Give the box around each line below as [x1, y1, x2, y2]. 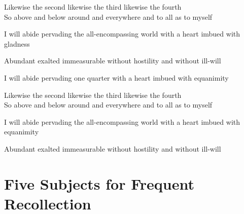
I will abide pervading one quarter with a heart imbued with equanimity [4, 72, 229, 83]
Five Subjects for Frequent [4, 173, 194, 194]
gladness [4, 38, 30, 49]
